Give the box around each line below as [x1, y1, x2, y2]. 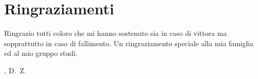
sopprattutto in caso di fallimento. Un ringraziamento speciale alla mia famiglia [4, 37, 254, 48]
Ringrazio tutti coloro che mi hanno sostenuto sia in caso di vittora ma [4, 28, 227, 38]
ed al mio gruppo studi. [4, 48, 78, 58]
